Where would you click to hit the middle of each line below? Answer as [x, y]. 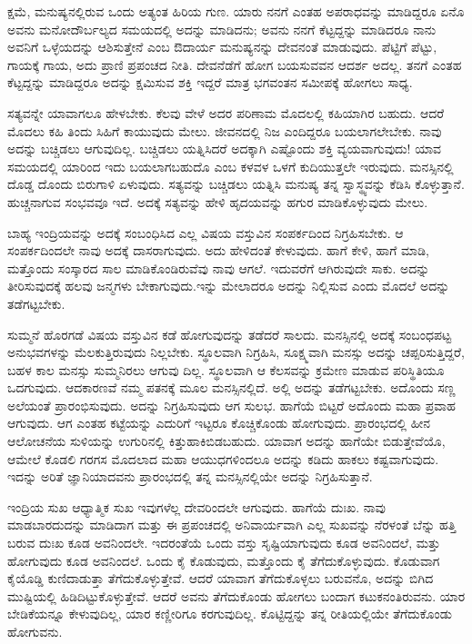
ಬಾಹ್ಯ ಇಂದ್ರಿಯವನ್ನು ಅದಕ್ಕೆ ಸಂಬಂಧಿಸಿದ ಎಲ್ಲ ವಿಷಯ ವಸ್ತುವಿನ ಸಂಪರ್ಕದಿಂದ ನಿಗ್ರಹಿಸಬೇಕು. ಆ [206, 232]
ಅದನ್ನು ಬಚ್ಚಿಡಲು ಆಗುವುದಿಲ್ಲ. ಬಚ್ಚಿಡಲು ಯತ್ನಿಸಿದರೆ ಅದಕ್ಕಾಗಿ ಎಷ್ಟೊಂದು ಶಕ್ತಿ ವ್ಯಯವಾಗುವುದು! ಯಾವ [225, 149]
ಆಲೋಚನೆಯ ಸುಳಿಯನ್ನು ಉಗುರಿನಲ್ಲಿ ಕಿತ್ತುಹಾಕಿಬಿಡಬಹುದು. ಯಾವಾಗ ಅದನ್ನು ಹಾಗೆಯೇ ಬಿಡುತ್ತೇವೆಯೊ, [226, 441]
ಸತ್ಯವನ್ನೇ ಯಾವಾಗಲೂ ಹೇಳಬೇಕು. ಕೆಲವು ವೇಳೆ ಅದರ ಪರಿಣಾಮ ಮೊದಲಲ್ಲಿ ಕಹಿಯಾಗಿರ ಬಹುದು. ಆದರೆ [226, 112]
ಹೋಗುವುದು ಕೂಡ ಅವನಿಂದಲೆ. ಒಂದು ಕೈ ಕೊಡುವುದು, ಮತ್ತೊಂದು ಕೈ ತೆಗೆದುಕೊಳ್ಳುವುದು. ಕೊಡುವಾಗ [224, 560]
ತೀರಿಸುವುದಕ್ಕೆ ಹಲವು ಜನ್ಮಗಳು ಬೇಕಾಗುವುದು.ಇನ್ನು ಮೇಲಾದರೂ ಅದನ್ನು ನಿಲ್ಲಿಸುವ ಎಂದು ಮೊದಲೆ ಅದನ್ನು [229, 286]
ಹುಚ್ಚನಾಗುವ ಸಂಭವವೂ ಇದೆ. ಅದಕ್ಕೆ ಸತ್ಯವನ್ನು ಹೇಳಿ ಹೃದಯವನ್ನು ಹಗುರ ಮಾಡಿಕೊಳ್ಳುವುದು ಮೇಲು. [218, 201]
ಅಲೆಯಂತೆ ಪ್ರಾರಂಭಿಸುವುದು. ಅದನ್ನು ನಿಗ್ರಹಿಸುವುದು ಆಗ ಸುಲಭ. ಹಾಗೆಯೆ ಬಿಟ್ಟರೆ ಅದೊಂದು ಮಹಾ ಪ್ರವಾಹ [231, 405]
